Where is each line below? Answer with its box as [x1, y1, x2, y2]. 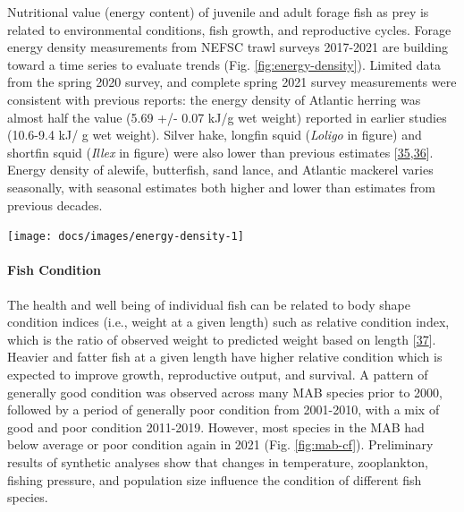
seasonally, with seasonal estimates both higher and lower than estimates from [7, 177, 436, 196]
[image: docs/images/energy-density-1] [7, 230, 244, 243]
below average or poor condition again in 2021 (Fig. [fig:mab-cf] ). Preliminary [7, 435, 434, 454]
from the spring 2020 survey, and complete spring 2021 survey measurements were [7, 73, 457, 91]
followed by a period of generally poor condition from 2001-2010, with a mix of [7, 400, 440, 419]
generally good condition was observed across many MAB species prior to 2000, [7, 382, 443, 401]
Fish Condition [7, 260, 102, 279]
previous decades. [7, 195, 103, 214]
